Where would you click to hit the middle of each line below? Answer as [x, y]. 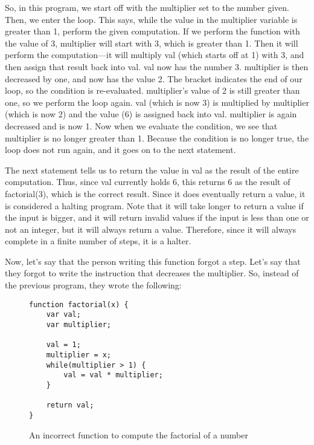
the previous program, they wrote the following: [93, 285]
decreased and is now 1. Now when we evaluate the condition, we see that [141, 125]
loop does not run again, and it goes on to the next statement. [120, 150]
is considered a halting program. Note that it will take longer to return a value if [154, 205]
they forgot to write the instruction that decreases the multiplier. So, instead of [152, 273]
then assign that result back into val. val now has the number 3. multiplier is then [157, 66]
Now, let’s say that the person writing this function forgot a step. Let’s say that [153, 261]
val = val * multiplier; [113, 375]
